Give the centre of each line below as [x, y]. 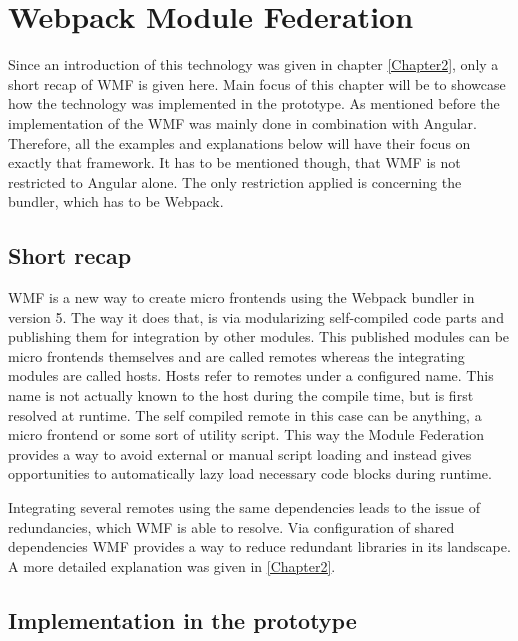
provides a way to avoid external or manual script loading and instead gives [240, 453]
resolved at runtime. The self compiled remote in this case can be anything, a [245, 414]
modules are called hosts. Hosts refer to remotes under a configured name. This [251, 375]
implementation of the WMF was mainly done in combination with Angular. [242, 122]
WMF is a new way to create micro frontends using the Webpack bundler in [241, 297]
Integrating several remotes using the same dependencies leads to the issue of [244, 507]
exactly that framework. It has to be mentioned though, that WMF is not [234, 162]
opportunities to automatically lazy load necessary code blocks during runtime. [250, 473]
